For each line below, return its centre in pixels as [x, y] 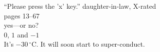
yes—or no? [21, 25]
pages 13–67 [22, 15]
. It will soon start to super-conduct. [90, 44]
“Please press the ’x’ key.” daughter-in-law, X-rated [80, 6]
